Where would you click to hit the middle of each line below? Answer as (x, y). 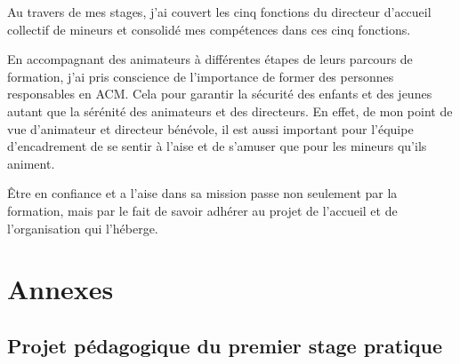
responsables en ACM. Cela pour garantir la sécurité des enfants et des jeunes (220, 94)
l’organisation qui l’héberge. (83, 228)
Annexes (61, 289)
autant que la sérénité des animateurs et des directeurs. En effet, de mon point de (230, 111)
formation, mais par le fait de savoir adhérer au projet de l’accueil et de (202, 210)
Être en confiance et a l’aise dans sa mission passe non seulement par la (202, 193)
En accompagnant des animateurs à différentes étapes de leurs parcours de (210, 59)
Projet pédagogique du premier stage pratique (225, 345)
